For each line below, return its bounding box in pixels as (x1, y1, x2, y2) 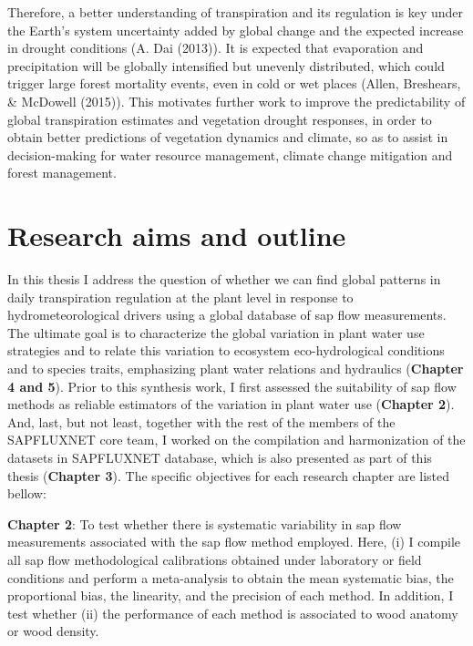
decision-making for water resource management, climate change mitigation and (7, 145, 453, 164)
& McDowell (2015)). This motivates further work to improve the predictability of (7, 91, 466, 110)
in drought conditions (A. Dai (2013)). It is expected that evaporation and (7, 38, 424, 57)
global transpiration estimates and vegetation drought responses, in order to (7, 109, 432, 128)
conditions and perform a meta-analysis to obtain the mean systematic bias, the (7, 568, 454, 587)
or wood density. (7, 621, 99, 641)
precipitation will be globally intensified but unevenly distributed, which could (7, 56, 445, 75)
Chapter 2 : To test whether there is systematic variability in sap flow (7, 514, 402, 533)
